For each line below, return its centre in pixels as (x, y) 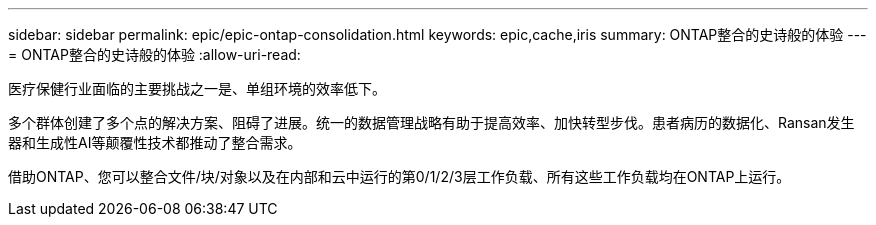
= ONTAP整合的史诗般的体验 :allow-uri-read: (154, 54)
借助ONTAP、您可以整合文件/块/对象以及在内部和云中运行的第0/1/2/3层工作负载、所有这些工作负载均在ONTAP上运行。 (399, 176)
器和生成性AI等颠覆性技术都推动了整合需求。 (155, 142)
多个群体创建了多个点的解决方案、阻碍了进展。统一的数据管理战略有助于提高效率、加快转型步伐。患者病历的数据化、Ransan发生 (431, 122)
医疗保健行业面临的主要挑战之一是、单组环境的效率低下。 (197, 88)
